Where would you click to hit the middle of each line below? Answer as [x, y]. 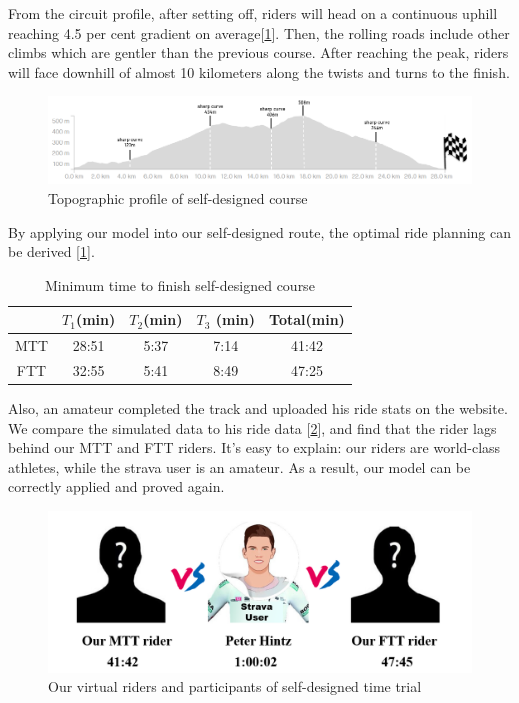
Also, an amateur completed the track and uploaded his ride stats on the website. [258, 408]
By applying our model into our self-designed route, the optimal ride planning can [260, 231]
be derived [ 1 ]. [51, 251]
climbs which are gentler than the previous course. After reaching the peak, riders [258, 52]
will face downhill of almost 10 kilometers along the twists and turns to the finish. [259, 71]
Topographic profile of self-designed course [178, 197]
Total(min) [307, 319]
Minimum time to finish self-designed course [180, 284]
